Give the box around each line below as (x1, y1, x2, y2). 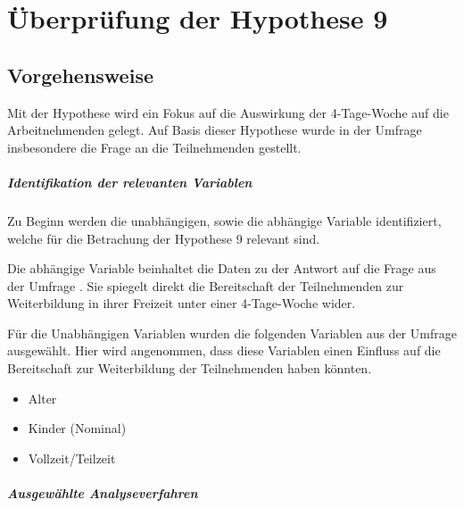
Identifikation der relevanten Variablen (7, 172, 253, 191)
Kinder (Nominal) (28, 419, 127, 437)
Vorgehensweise (7, 61, 153, 88)
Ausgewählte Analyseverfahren (7, 484, 198, 503)
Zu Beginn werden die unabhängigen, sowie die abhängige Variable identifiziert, (7, 211, 442, 229)
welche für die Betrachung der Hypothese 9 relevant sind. (7, 229, 320, 247)
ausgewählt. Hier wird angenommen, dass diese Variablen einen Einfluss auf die (7, 341, 441, 360)
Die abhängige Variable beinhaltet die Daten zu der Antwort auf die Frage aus (7, 259, 436, 278)
